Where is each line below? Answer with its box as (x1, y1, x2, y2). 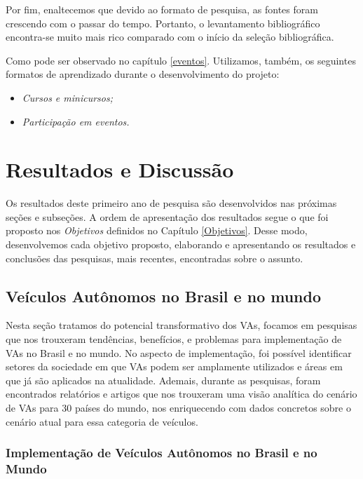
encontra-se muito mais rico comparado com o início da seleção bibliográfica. (6, 29, 334, 44)
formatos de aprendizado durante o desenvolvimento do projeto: (6, 67, 280, 81)
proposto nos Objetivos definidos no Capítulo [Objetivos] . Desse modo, (6, 223, 308, 238)
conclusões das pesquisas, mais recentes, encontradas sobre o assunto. (6, 250, 303, 265)
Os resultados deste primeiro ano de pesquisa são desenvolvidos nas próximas (6, 196, 337, 210)
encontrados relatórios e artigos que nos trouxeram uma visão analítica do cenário (6, 386, 357, 401)
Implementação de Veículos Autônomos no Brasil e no (6, 444, 317, 461)
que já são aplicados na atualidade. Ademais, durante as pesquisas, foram (6, 372, 321, 387)
